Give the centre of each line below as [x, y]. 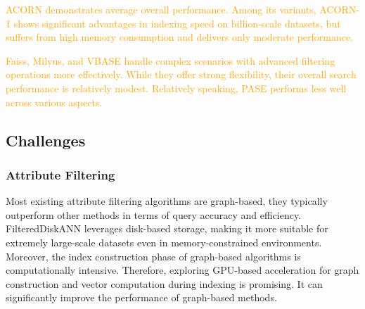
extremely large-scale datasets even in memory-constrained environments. [164, 242]
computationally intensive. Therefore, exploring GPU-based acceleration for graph [182, 270]
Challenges [46, 140]
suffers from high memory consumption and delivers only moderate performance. [180, 37]
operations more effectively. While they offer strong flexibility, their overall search [181, 74]
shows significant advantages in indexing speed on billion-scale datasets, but [177, 23]
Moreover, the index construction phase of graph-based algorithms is [153, 256]
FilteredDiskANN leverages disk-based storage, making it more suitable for [167, 228]
